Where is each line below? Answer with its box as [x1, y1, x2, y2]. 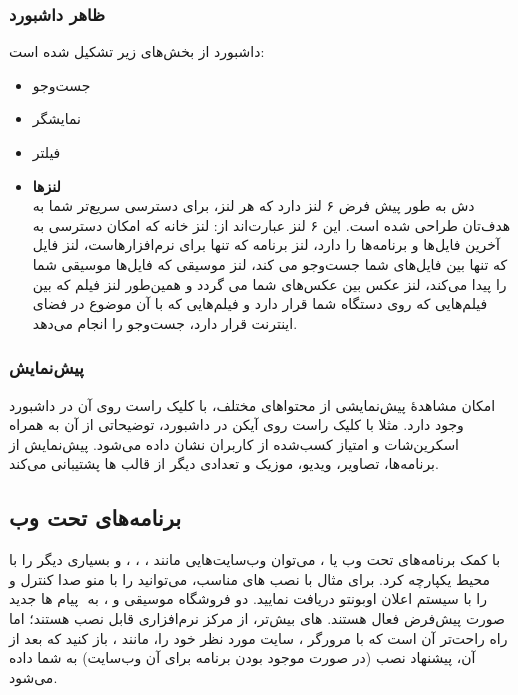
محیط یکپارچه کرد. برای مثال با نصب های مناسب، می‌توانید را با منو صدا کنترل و [9, 568, 491, 589]
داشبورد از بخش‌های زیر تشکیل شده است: [9, 41, 265, 62]
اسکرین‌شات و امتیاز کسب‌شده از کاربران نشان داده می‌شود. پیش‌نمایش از [9, 433, 460, 454]
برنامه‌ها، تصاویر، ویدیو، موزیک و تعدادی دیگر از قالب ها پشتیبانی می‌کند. [9, 453, 439, 474]
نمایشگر [32, 108, 81, 129]
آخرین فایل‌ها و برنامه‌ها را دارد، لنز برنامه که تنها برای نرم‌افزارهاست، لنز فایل [32, 234, 500, 255]
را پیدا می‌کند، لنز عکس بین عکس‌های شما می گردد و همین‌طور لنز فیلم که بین [32, 273, 507, 294]
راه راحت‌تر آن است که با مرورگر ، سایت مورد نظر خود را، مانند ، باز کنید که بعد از [9, 627, 508, 648]
